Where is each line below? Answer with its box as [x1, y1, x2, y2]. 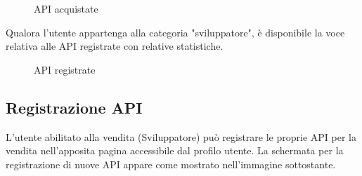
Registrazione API [6, 96, 143, 118]
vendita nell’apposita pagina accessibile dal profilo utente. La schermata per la [6, 143, 344, 158]
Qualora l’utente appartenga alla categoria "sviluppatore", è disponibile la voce [6, 25, 345, 39]
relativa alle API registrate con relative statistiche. [6, 39, 224, 53]
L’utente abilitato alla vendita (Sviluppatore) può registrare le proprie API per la [6, 129, 356, 144]
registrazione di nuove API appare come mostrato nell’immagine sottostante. [6, 156, 336, 171]
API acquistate [34, 1, 98, 15]
